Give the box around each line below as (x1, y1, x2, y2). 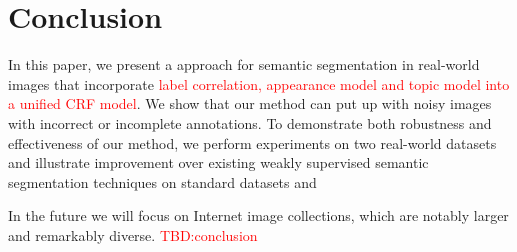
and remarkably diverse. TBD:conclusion (8, 224, 258, 245)
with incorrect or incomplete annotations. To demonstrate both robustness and (8, 112, 492, 133)
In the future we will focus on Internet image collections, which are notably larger (8, 205, 509, 226)
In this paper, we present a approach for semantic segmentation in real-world (8, 54, 480, 75)
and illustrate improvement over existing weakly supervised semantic (8, 152, 429, 173)
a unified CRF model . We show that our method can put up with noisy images (8, 93, 492, 114)
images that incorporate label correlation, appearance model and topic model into (8, 73, 510, 94)
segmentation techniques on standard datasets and (8, 171, 317, 192)
